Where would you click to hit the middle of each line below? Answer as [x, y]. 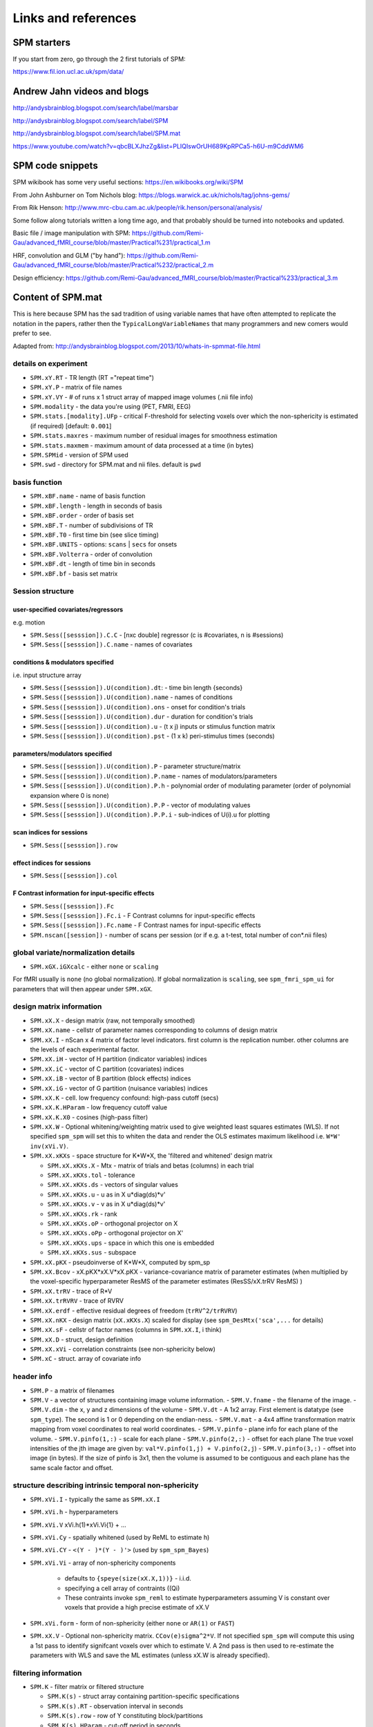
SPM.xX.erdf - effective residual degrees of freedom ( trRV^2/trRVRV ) [134, 1310]
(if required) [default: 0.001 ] [71, 426]
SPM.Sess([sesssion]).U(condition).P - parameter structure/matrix [135, 766]
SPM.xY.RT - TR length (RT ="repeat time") [92, 377]
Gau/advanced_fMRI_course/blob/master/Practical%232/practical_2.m [113, 265]
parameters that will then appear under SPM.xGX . [83, 989]
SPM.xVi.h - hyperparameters [74, 1512]
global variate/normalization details [74, 953]
